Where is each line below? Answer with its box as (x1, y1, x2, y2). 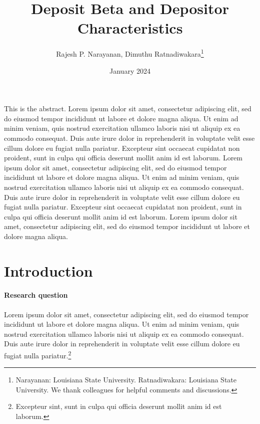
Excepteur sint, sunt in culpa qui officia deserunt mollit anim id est (15, 401, 222, 411)
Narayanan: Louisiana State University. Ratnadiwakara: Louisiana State (15, 374, 237, 385)
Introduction (4, 260, 93, 281)
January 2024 (109, 65, 150, 76)
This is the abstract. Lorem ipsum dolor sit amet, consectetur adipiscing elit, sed (4, 103, 251, 114)
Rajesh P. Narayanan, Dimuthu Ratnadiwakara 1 (56, 47, 204, 59)
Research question (4, 290, 68, 300)
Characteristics (77, 18, 183, 38)
